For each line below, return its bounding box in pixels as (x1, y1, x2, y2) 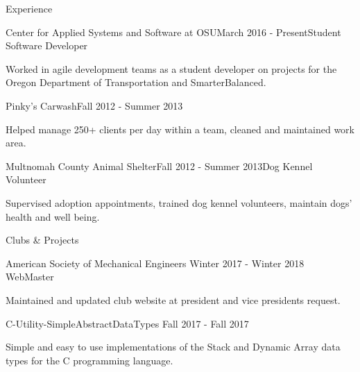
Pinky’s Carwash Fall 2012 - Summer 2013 (6, 98, 183, 112)
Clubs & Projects (6, 232, 79, 247)
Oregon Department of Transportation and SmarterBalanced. (6, 75, 266, 90)
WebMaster (6, 269, 54, 284)
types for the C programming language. (6, 353, 173, 367)
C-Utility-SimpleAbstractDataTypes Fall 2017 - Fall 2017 (6, 316, 249, 330)
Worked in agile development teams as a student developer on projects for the (6, 61, 337, 76)
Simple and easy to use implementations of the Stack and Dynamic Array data (6, 339, 341, 354)
